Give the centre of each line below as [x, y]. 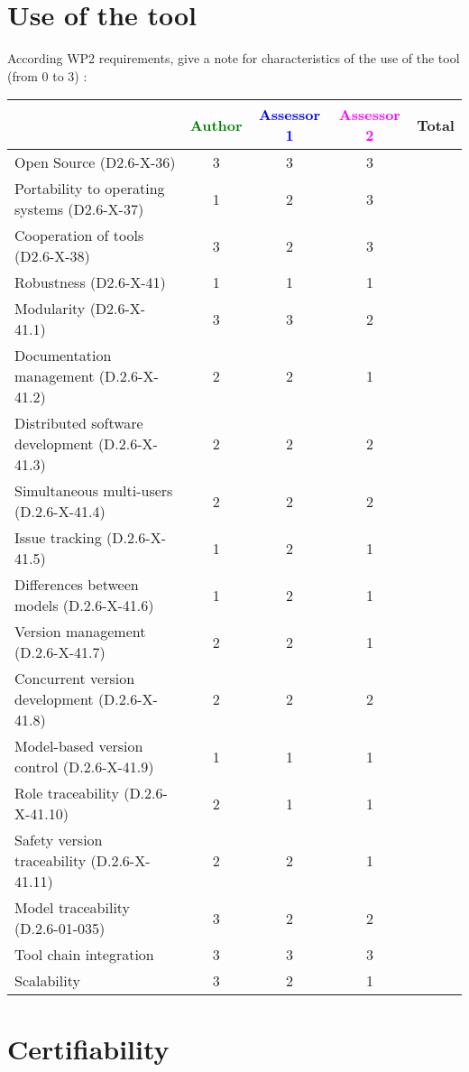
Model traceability [73, 908]
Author [216, 125]
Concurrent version [75, 679]
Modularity [50, 309]
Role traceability [67, 793]
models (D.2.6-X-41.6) [84, 605]
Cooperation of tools [79, 236]
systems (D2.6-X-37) [79, 209]
